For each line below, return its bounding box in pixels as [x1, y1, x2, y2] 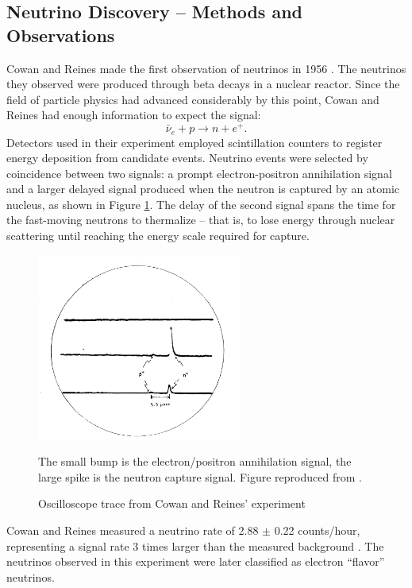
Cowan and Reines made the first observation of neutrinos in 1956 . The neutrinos [6, 60, 406, 76]
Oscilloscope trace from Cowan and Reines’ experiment [38, 495, 306, 512]
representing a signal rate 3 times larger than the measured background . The [6, 537, 384, 554]
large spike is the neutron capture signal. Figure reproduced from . [38, 468, 362, 485]
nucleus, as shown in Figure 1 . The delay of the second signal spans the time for [6, 195, 396, 212]
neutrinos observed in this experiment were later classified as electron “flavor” [6, 553, 385, 570]
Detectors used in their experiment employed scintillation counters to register [6, 133, 383, 150]
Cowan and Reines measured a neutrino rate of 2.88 [6, 522, 259, 539]
